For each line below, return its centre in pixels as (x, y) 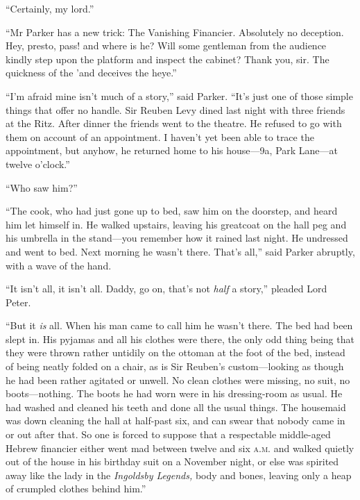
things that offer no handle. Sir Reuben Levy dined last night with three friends (175, 109)
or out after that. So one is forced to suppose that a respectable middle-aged (168, 434)
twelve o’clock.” (38, 164)
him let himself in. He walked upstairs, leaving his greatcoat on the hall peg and (176, 224)
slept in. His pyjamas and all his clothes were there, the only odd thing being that (180, 339)
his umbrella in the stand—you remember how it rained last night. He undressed (177, 238)
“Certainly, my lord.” (50, 8)
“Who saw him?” (42, 187)
